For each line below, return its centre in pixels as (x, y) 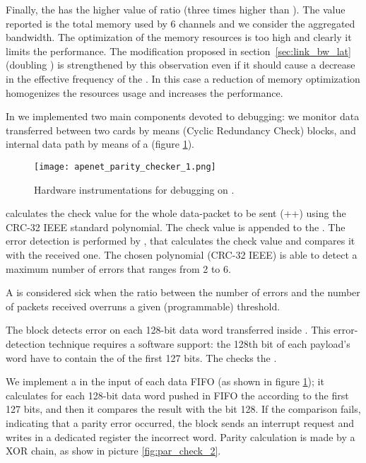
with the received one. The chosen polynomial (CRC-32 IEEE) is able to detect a (182, 254)
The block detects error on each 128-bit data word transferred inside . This (168, 330)
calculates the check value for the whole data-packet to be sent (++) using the (176, 213)
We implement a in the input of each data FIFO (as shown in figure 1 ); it (165, 381)
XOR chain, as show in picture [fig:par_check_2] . (113, 451)
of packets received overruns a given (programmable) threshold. (143, 306)
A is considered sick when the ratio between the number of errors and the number (183, 292)
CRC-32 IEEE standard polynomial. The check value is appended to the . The (176, 227)
